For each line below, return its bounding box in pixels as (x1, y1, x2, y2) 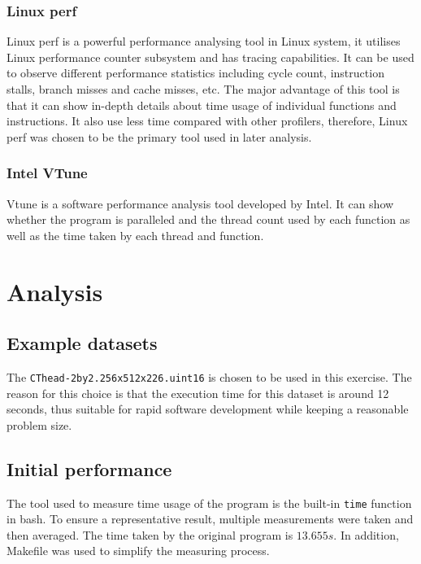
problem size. (7, 416, 72, 433)
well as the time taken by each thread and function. (7, 226, 264, 243)
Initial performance (7, 456, 172, 481)
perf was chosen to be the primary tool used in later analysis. (7, 128, 312, 145)
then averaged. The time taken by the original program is (7, 526, 293, 543)
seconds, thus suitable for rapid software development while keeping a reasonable (7, 400, 409, 418)
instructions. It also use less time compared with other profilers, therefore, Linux (7, 112, 408, 129)
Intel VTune (7, 163, 88, 183)
